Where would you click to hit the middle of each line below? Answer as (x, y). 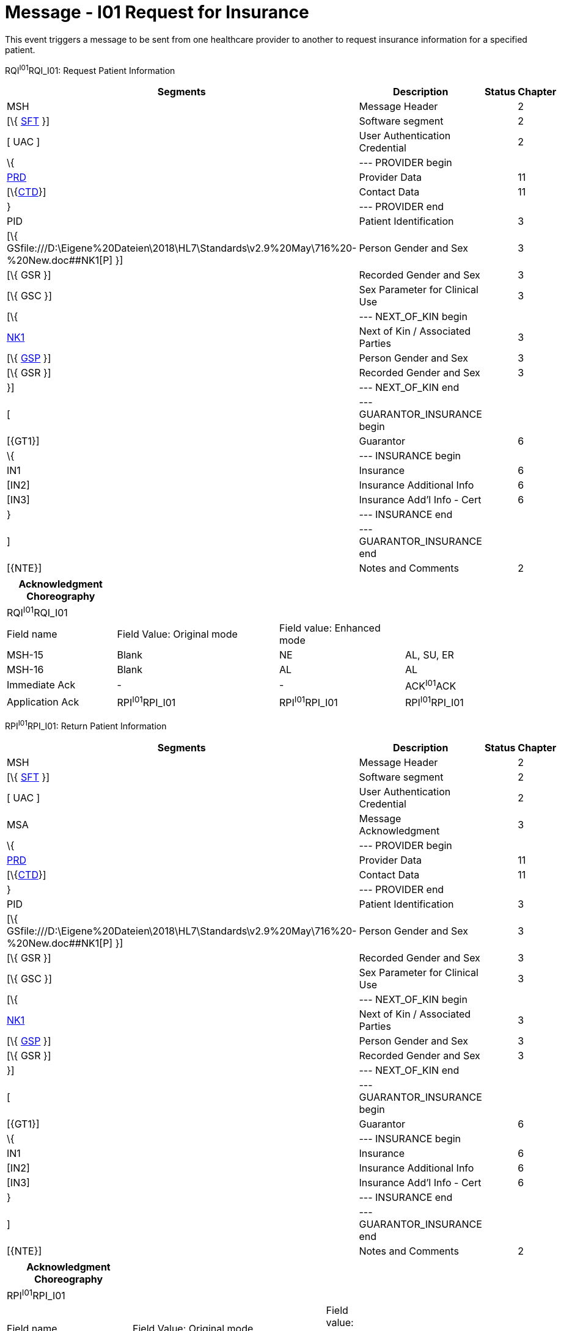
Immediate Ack (41, 685)
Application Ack (43, 702)
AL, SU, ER (430, 655)
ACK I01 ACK (431, 685)
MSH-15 (25, 655)
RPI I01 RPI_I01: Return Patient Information (86, 725)
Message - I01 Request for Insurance (157, 12)
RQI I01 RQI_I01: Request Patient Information (90, 69)
